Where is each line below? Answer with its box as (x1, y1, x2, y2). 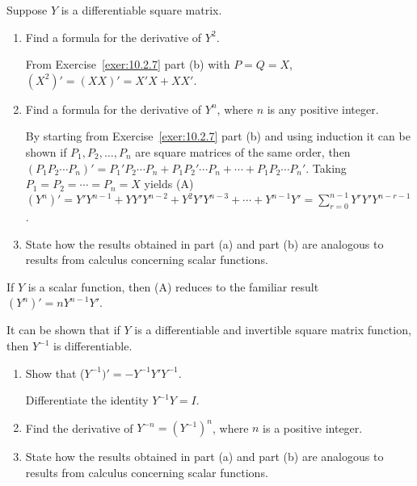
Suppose (6, 2, 48, 18)
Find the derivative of (25, 419, 133, 436)
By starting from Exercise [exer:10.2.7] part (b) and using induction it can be (25, 128, 411, 145)
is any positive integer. (267, 100, 379, 117)
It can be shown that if (6, 321, 120, 338)
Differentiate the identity (25, 392, 149, 408)
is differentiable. (53, 337, 133, 354)
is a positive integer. (263, 419, 363, 436)
